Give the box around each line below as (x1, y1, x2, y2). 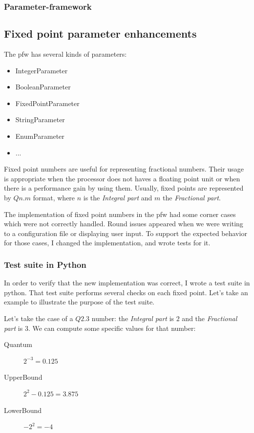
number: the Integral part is (91, 313, 174, 323)
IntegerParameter (15, 65, 68, 75)
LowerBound (4, 405, 42, 415)
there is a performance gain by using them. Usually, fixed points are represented (4, 183, 244, 193)
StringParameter (15, 114, 65, 125)
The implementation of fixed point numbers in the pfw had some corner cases (4, 209, 236, 219)
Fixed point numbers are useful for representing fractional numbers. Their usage (4, 164, 244, 174)
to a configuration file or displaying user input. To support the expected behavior (4, 228, 247, 238)
